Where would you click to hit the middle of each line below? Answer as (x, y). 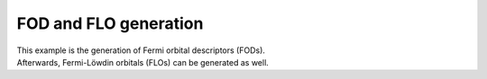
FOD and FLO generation (110, 23)
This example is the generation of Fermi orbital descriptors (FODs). (141, 50)
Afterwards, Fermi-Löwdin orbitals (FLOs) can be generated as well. (143, 62)
